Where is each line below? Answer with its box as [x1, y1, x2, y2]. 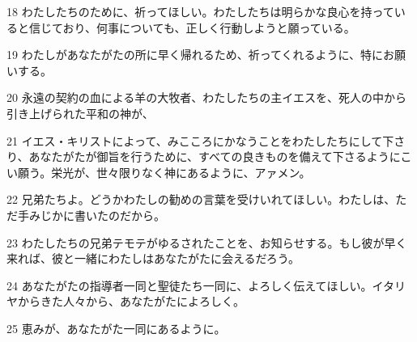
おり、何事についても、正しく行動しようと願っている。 [62, 19, 355, 36]
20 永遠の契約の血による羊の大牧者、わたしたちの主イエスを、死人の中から [6, 89, 407, 106]
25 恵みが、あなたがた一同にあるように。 [6, 319, 226, 336]
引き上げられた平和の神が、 [6, 104, 154, 121]
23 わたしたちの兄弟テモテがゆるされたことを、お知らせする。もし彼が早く [6, 234, 407, 251]
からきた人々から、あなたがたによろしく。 [17, 293, 245, 310]
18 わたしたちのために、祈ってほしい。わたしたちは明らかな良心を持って [6, 3, 394, 19]
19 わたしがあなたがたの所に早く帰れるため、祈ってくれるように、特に [6, 46, 384, 63]
